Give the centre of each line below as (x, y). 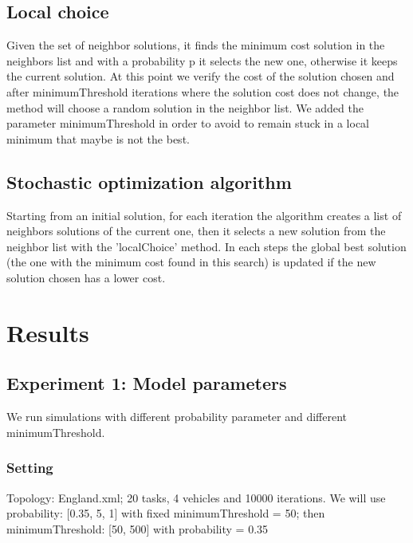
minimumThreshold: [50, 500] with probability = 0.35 (138, 528)
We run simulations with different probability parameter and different (177, 417)
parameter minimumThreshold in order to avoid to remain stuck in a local (188, 123)
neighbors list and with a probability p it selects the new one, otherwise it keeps (202, 60)
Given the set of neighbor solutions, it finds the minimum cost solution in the (196, 45)
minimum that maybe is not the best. (98, 138)
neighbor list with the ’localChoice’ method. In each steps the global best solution (206, 246)
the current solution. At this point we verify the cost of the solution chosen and (201, 76)
